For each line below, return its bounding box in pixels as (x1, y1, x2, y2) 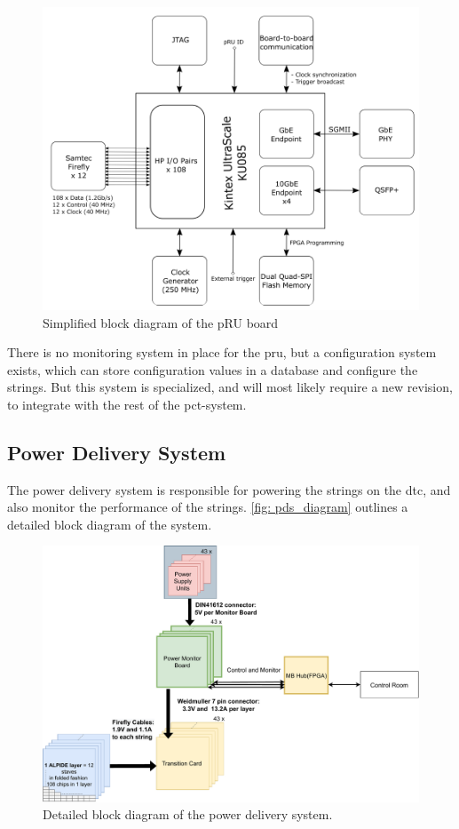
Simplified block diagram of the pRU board (43, 313, 279, 331)
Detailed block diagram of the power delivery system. (43, 805, 333, 824)
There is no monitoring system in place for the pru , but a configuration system (7, 343, 437, 362)
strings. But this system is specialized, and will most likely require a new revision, (7, 378, 453, 396)
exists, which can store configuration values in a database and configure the (7, 360, 418, 379)
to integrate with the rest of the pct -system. (7, 395, 247, 413)
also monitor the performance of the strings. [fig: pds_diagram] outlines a (7, 498, 408, 516)
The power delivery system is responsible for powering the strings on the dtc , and (7, 480, 451, 498)
